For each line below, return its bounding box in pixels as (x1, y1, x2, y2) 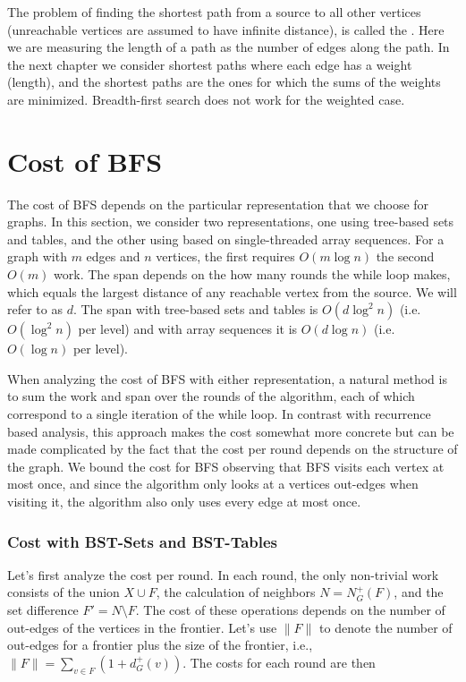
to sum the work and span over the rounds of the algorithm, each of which (7, 387, 415, 405)
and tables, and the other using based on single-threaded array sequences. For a (7, 229, 445, 248)
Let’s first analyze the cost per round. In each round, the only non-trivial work (7, 565, 439, 584)
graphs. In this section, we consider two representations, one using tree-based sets (7, 212, 454, 231)
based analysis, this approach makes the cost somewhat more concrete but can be (7, 422, 454, 440)
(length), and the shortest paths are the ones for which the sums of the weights (7, 72, 441, 91)
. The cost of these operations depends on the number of (135, 601, 445, 618)
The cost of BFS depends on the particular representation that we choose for (7, 194, 429, 213)
